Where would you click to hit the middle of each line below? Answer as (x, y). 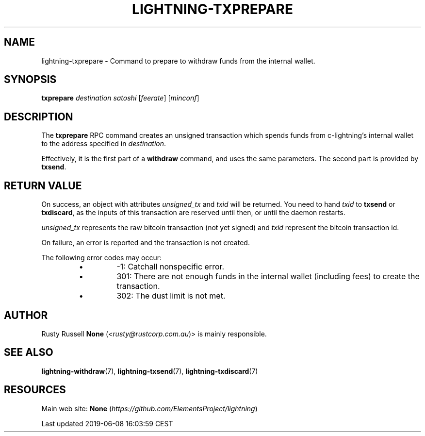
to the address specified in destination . (104, 144)
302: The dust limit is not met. (171, 296)
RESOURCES (35, 390)
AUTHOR (26, 315)
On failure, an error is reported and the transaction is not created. (146, 243)
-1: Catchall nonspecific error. (171, 267)
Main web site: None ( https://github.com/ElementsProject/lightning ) (149, 408)
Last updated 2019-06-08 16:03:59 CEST (107, 423)
